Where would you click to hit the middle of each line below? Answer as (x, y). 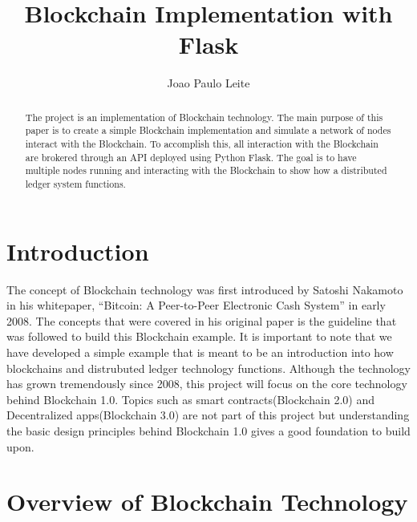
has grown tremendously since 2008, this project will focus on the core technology (207, 384)
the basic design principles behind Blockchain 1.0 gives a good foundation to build (208, 430)
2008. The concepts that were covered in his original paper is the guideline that (202, 320)
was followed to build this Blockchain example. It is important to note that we (199, 336)
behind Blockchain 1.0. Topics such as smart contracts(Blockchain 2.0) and (190, 399)
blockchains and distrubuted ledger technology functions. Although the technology (208, 368)
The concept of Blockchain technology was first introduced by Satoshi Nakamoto (205, 289)
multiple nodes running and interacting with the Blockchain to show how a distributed (206, 170)
